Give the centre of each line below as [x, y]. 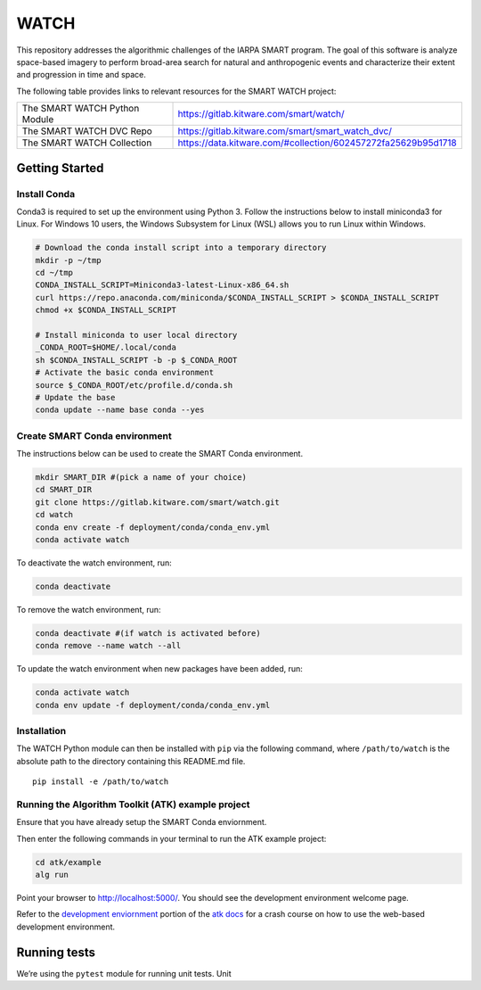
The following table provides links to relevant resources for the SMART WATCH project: [176, 91]
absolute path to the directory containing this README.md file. [131, 761]
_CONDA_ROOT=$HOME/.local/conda [106, 347]
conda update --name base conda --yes [120, 410]
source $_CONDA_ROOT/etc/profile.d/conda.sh [134, 385]
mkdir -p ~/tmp [68, 260]
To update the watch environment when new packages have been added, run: [159, 669]
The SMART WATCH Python [81, 109]
